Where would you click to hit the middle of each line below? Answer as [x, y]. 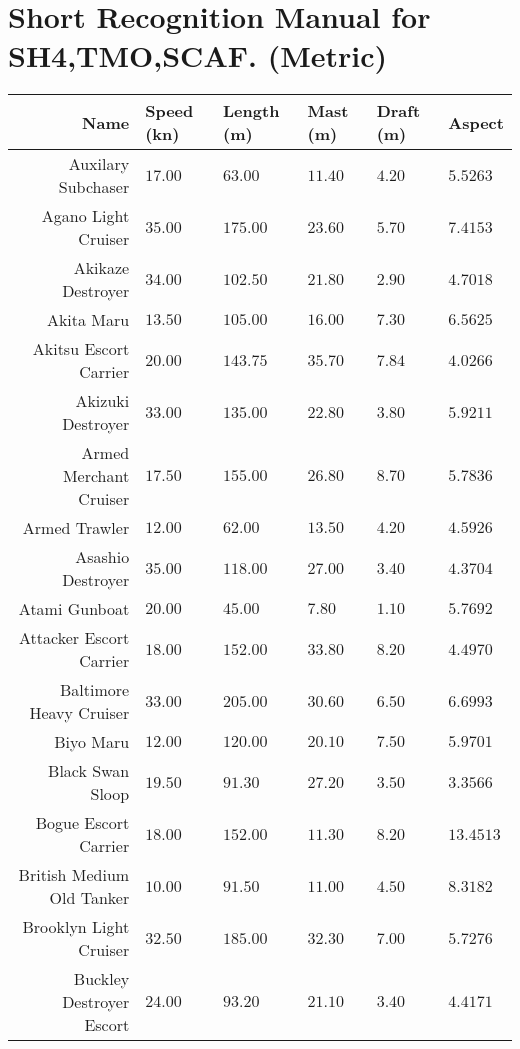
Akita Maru [88, 320]
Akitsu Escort [81, 349]
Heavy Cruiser [79, 713]
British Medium [74, 875]
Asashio [102, 557]
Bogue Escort [82, 823]
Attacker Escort [74, 638]
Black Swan [89, 771]
